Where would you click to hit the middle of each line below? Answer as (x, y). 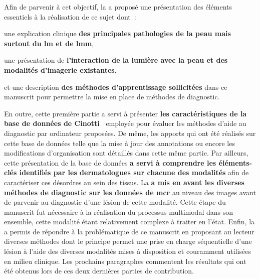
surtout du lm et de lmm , (49, 43)
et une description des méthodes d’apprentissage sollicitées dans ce (116, 87)
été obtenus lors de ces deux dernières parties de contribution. (99, 271)
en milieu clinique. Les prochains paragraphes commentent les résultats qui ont (125, 261)
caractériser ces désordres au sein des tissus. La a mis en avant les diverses (124, 182)
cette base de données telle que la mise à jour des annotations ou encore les (119, 143)
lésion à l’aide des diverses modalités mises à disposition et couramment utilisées (127, 251)
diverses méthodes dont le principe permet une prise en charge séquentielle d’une (128, 241)
